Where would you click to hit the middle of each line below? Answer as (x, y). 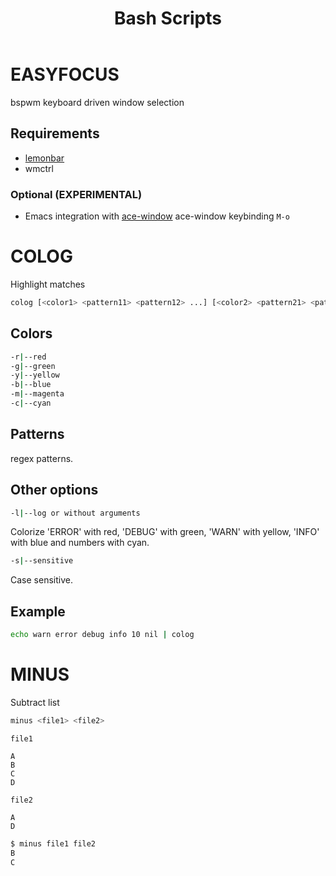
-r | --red (28, 357)
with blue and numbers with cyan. (80, 543)
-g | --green (33, 366)
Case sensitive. (41, 580)
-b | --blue (31, 385)
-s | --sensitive (42, 561)
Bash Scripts (168, 18)
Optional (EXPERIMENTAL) (76, 194)
